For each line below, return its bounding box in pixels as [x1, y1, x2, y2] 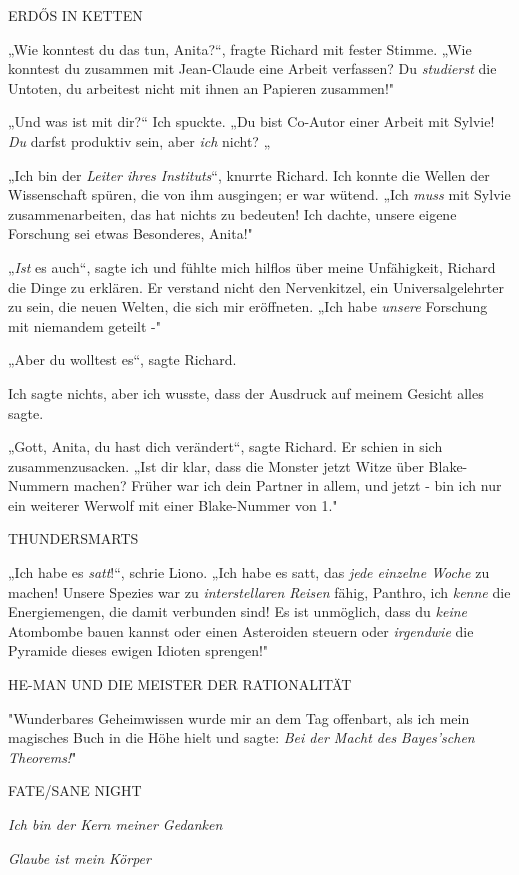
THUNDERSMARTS [8, 528, 139, 549]
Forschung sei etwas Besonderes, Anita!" [8, 223, 253, 244]
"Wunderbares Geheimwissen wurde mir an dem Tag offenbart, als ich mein [8, 707, 470, 728]
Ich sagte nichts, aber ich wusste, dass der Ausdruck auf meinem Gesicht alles [8, 382, 484, 403]
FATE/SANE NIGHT [8, 780, 142, 801]
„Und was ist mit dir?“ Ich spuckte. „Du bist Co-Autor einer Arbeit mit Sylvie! [8, 111, 495, 132]
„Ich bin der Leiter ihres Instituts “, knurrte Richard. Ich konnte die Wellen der [8, 164, 490, 185]
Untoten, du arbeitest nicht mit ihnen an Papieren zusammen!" [8, 77, 395, 98]
